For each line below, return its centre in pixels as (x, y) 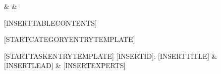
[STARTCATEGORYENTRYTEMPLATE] (70, 39)
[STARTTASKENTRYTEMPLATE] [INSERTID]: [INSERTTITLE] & (110, 55)
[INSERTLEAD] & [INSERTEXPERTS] (65, 65)
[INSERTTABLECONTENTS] (51, 22)
